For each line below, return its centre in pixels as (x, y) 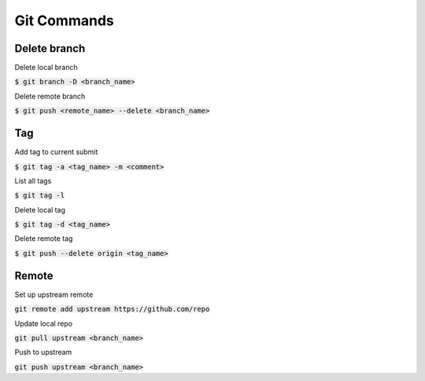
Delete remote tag (44, 239)
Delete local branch (46, 68)
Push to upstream (43, 352)
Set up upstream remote (54, 294)
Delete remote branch (50, 96)
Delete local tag (40, 209)
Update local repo (44, 324)
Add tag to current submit (56, 152)
